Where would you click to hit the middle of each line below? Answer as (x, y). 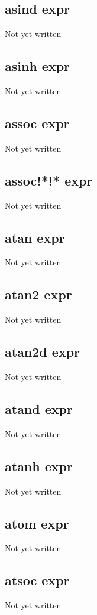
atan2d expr (43, 352)
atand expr (39, 408)
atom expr (37, 523)
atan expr (35, 237)
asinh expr (38, 66)
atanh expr (39, 466)
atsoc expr (37, 580)
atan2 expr (38, 294)
